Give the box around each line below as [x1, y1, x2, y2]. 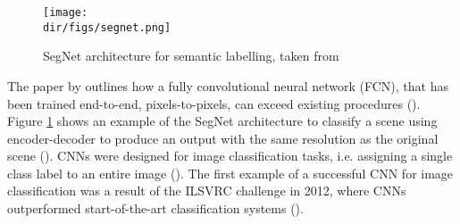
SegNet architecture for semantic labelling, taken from [43, 46, 339, 65]
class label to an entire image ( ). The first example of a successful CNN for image [7, 163, 454, 182]
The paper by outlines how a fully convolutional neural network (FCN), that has [7, 76, 449, 95]
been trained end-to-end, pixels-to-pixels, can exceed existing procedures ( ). [7, 94, 421, 112]
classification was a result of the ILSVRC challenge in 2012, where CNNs [7, 181, 406, 200]
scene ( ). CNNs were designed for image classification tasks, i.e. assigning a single [7, 146, 453, 165]
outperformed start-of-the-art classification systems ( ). [7, 199, 304, 218]
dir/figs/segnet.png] [43, 21, 171, 34]
